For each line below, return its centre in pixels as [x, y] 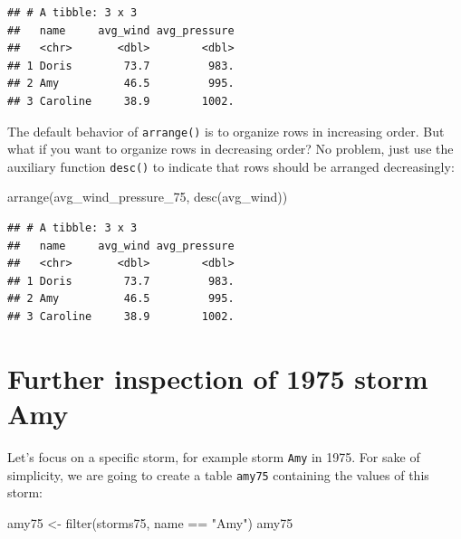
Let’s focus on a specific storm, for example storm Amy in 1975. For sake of [214, 456]
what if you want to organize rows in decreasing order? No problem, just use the [230, 149]
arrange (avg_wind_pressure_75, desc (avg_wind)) [148, 197]
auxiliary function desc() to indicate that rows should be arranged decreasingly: [231, 166]
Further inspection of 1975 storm [218, 378]
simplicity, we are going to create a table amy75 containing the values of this [218, 474]
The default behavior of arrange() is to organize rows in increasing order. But [226, 131]
